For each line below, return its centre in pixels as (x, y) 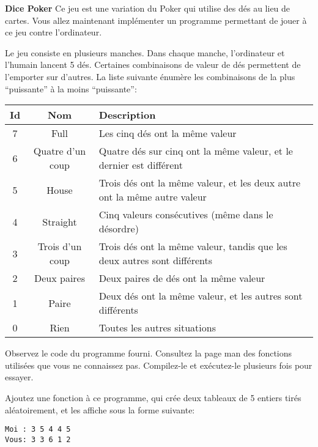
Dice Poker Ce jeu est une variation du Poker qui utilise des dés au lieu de (148, 8)
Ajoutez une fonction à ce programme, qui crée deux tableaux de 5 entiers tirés (153, 397)
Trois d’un (60, 246)
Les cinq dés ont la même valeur (168, 133)
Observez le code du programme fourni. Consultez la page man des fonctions (149, 353)
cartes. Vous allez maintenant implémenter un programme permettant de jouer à (156, 20)
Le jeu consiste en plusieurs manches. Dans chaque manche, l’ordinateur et (145, 52)
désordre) (119, 229)
